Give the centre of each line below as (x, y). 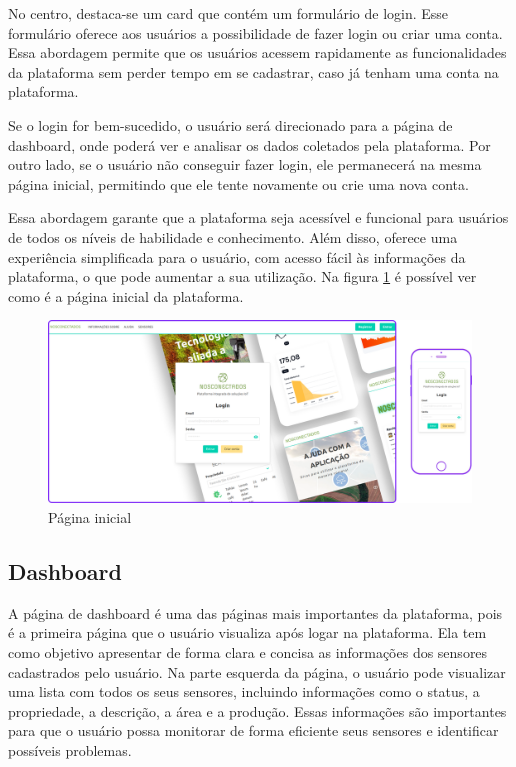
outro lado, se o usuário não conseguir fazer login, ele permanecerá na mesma (245, 164)
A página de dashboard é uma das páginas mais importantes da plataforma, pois (255, 612)
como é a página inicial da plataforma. (126, 295)
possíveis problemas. (70, 749)
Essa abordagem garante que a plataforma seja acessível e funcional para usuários (258, 217)
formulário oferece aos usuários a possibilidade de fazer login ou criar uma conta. (255, 32)
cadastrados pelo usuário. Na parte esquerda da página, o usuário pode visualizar (257, 671)
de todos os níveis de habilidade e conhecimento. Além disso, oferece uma (233, 236)
